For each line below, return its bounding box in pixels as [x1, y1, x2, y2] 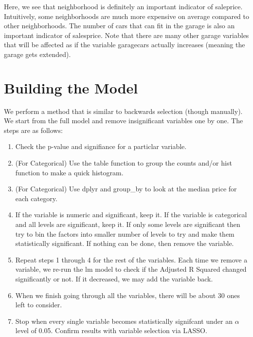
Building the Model [4, 77, 138, 97]
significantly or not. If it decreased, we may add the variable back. [15, 274, 213, 283]
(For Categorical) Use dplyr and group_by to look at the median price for [15, 184, 237, 194]
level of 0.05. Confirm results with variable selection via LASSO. [15, 325, 207, 336]
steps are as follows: [4, 125, 63, 135]
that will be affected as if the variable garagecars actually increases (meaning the [4, 39, 245, 50]
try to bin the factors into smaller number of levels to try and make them [15, 228, 235, 239]
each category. [15, 193, 57, 203]
